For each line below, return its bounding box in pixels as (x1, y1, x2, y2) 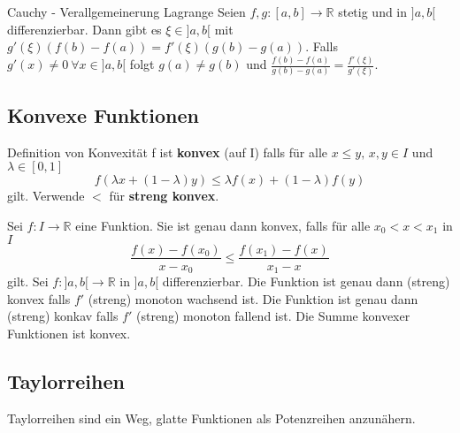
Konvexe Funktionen (7, 101, 199, 128)
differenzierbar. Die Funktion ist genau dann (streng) (162, 272, 450, 291)
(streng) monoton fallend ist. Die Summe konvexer (135, 307, 410, 325)
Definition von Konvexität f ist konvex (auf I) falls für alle (7, 142, 328, 161)
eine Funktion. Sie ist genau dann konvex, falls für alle (75, 216, 371, 234)
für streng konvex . (109, 186, 219, 205)
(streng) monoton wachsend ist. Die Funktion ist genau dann (88, 289, 418, 308)
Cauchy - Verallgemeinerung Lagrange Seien (7, 3, 246, 20)
